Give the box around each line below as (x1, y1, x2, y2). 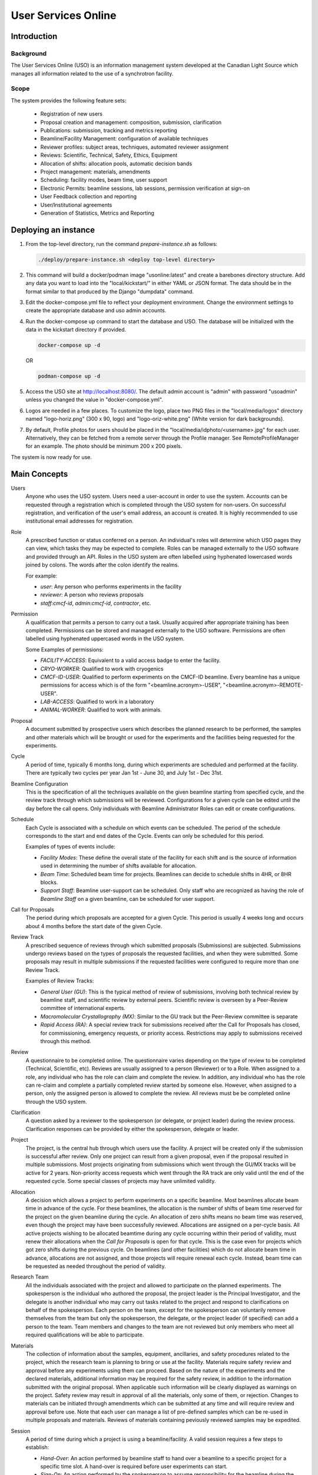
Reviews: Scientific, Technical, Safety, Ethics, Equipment (40, 152, 178, 159)
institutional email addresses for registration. (25, 517, 134, 525)
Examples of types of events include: (25, 843, 116, 850)
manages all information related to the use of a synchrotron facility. (11, 70, 174, 77)
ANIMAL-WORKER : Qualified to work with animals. (40, 706, 162, 713)
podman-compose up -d (38, 373, 101, 380)
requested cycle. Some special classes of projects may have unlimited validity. (25, 1178, 216, 1185)
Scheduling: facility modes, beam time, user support (40, 176, 167, 183)
